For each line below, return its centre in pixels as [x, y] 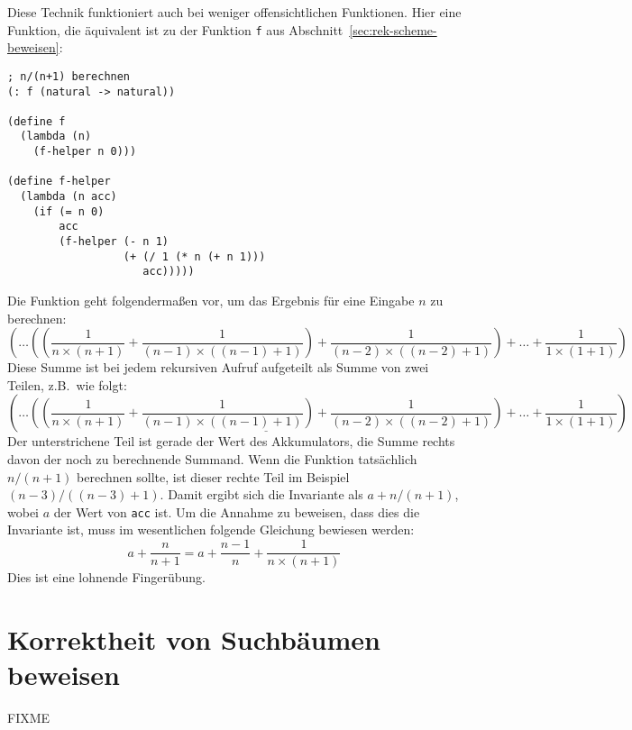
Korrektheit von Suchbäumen [194, 639]
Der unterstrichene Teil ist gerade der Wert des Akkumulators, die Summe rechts [231, 441]
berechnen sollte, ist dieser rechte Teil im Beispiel [213, 476]
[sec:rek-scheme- [393, 29]
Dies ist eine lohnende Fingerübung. [106, 577]
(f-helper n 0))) [85, 152]
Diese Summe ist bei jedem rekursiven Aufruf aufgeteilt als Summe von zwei [218, 367]
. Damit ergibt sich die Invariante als [261, 494]
